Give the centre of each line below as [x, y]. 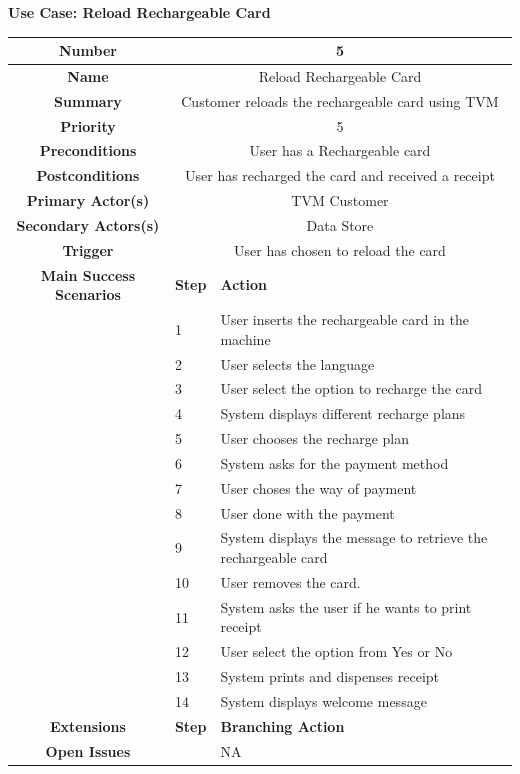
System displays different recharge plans [343, 413]
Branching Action [282, 725]
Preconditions [88, 150]
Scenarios [88, 294]
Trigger [88, 249]
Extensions [88, 725]
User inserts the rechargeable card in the [344, 319]
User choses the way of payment [318, 487]
